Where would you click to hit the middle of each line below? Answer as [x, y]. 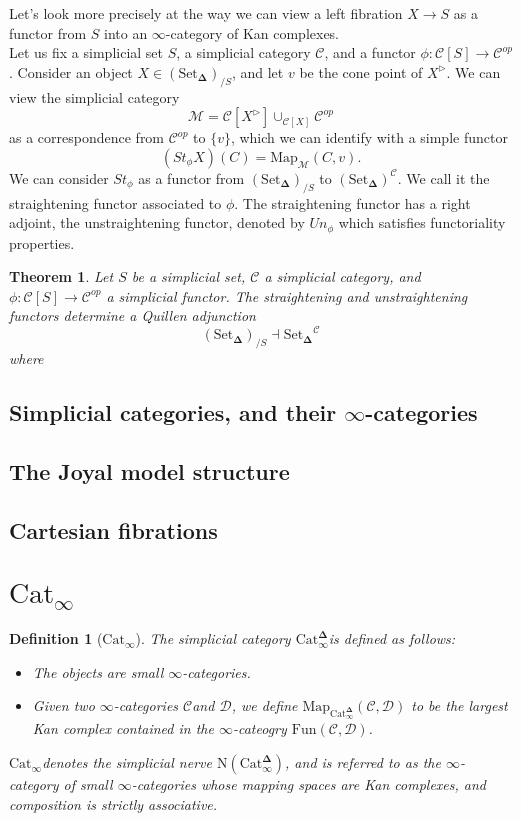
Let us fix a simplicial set [86, 52]
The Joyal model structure [149, 471]
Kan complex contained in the [123, 728]
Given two [63, 705]
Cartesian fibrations [113, 529]
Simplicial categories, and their [173, 412]
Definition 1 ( [56, 638]
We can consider [59, 177]
